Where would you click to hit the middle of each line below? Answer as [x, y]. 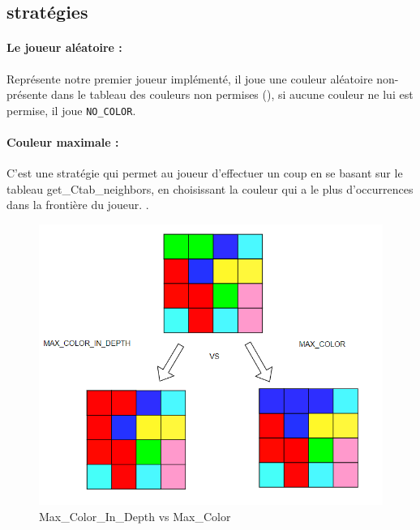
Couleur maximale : [63, 142]
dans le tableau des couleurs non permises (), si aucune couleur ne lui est [232, 94]
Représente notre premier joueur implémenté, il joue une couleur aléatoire [190, 78]
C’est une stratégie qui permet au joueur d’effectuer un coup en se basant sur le [205, 173]
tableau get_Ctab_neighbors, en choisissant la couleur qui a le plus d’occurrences [210, 188]
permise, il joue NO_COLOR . [71, 110]
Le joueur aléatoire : [64, 47]
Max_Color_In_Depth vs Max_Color [135, 516]
